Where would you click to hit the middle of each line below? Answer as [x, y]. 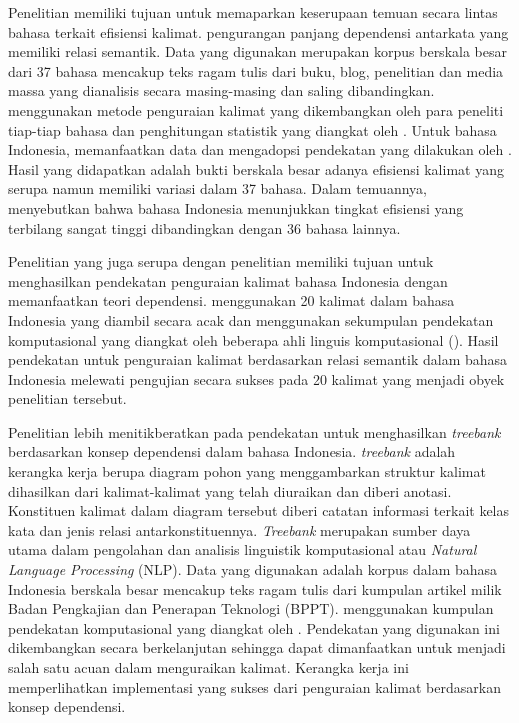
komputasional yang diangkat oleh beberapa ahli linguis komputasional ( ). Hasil [253, 339]
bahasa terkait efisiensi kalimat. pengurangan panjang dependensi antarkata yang [258, 31]
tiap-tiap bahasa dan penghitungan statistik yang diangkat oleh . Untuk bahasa [252, 129]
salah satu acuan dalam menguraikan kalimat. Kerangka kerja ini [208, 667]
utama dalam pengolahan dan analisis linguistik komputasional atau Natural [242, 549]
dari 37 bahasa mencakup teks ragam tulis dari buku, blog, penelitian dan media [256, 70]
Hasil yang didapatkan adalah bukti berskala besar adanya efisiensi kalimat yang [256, 168]
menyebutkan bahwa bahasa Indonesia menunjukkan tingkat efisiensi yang [236, 207]
